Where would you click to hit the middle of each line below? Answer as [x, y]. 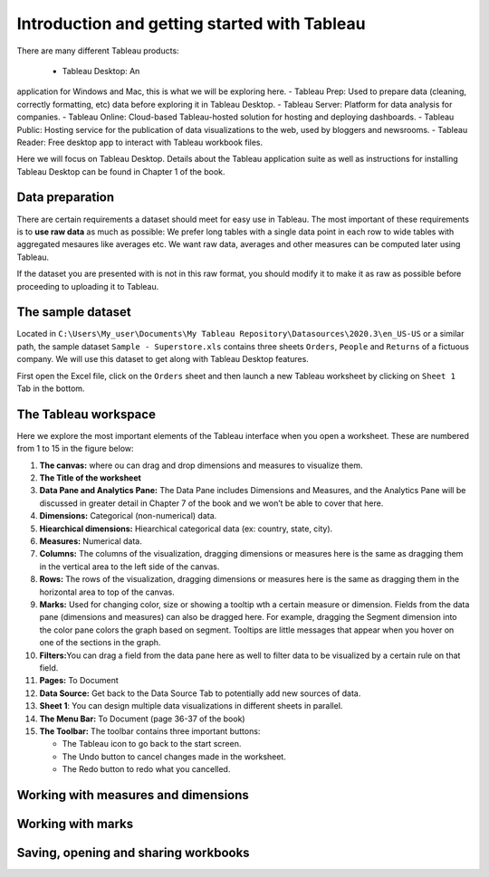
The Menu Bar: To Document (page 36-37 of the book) [142, 719]
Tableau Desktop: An [101, 71]
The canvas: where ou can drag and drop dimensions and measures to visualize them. [201, 465]
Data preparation [66, 198]
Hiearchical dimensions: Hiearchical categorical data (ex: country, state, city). [186, 529]
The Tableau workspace [86, 414]
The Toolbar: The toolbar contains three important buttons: [150, 731]
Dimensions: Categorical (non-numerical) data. [128, 516]
